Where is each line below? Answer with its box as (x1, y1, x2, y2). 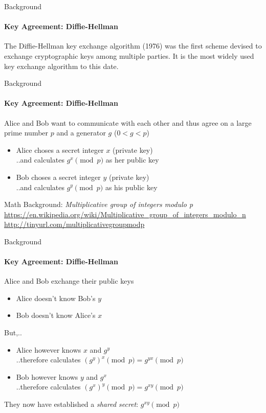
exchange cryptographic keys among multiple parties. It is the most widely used (4, 50, 254, 61)
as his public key (105, 181, 158, 192)
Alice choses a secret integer (16, 144, 104, 155)
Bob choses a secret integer (16, 171, 101, 182)
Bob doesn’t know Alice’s (16, 310, 96, 320)
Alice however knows (16, 344, 81, 355)
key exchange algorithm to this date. (4, 60, 119, 71)
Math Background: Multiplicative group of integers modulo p (4, 199, 193, 210)
